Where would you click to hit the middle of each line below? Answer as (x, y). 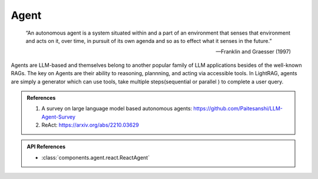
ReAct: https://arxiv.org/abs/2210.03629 (90, 125)
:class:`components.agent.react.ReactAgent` (96, 157)
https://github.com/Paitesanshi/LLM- (238, 109)
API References (46, 147)
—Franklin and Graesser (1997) (253, 52)
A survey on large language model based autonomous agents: (117, 109)
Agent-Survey (59, 117)
